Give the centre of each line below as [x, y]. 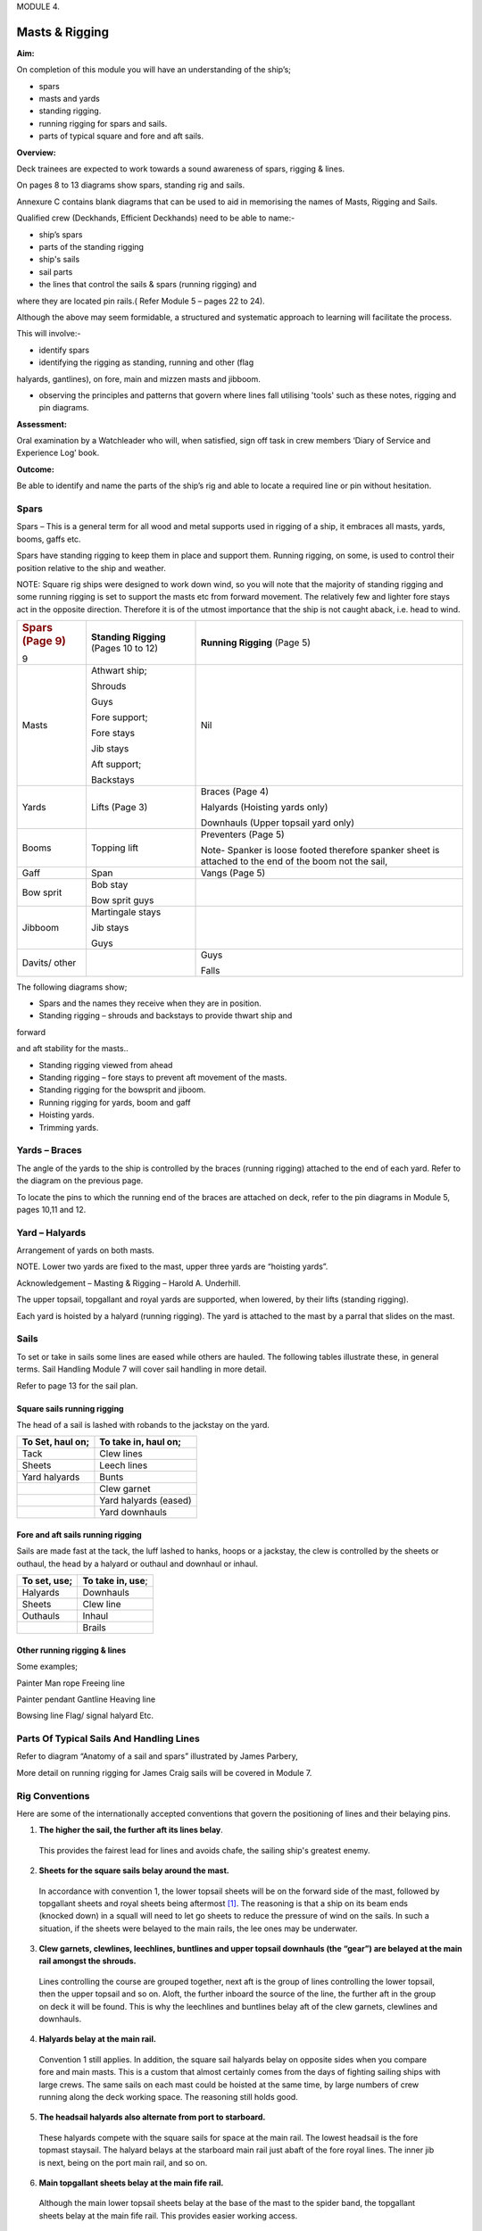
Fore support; [119, 717]
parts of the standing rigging [91, 246]
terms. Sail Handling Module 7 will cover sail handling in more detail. [141, 1369]
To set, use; [47, 1581]
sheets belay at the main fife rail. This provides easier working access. [168, 2215]
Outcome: [36, 469]
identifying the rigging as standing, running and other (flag [146, 362]
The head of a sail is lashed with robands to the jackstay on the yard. [143, 1424]
